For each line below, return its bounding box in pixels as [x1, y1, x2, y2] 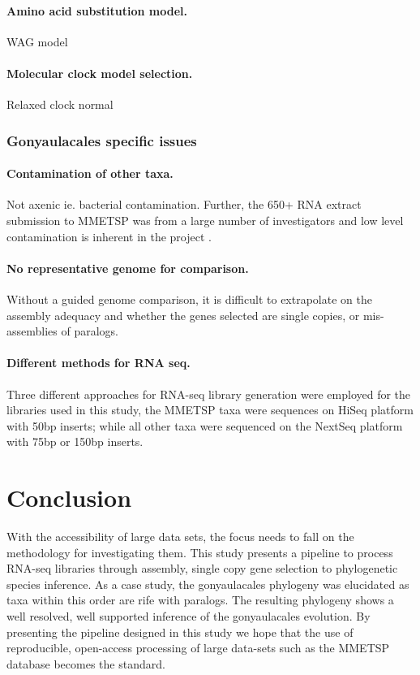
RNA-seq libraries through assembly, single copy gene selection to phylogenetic [6, 560, 398, 577]
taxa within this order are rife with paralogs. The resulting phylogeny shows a [6, 591, 394, 608]
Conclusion [6, 481, 132, 514]
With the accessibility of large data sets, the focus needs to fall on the [6, 528, 354, 545]
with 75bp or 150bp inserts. [6, 433, 144, 450]
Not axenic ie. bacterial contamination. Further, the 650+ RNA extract [6, 196, 362, 213]
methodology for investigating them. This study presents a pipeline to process [6, 543, 393, 560]
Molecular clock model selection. [6, 64, 193, 81]
